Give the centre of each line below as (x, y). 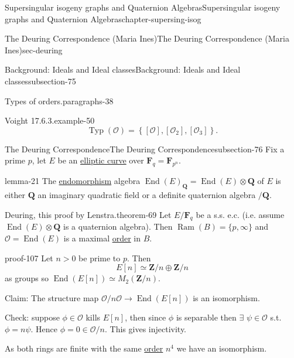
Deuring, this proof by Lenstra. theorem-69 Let (88, 214)
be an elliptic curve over (101, 160)
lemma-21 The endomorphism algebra (73, 181)
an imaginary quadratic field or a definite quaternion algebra (147, 194)
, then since (146, 317)
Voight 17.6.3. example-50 (50, 120)
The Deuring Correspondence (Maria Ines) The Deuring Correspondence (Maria (147, 38)
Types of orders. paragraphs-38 (59, 100)
